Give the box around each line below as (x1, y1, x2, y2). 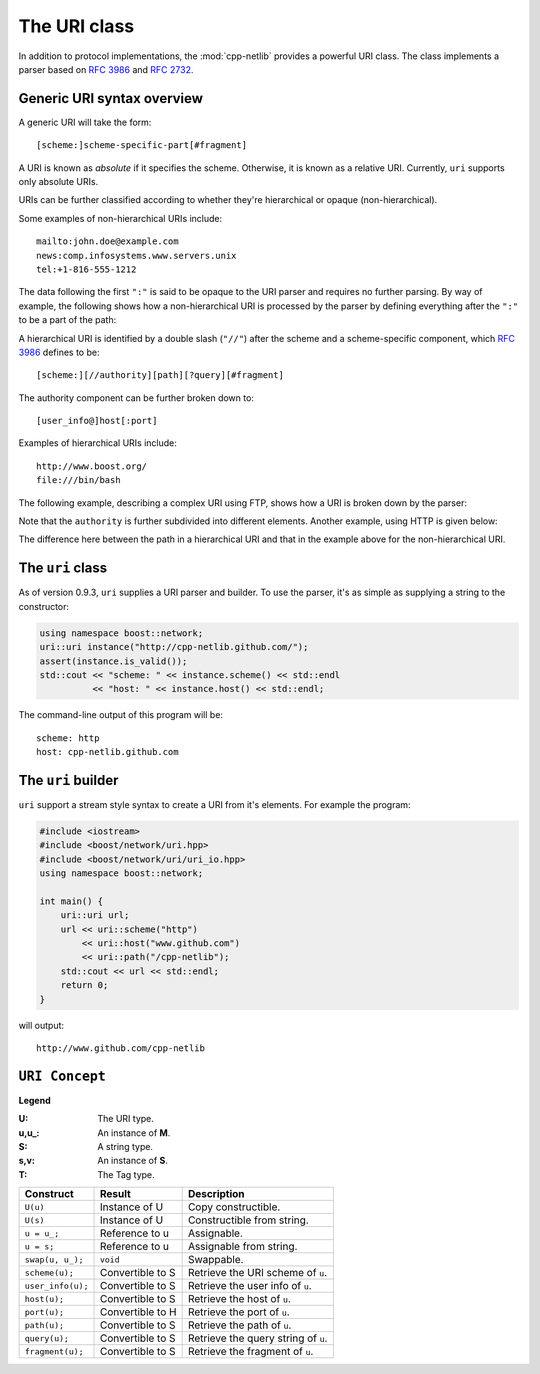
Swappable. (187, 1253, 244, 1267)
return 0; (60, 980, 109, 991)
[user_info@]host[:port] (36, 415, 158, 427)
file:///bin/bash (36, 475, 121, 486)
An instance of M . (97, 1126, 171, 1139)
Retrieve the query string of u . (187, 1331, 328, 1345)
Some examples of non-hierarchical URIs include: (18, 212, 223, 224)
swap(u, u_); (24, 1254, 84, 1265)
